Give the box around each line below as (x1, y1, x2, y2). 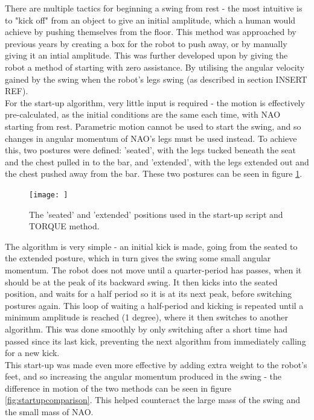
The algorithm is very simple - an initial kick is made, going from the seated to (5, 240, 298, 252)
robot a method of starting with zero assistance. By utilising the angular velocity (5, 60, 305, 73)
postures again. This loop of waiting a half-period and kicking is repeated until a (5, 299, 304, 311)
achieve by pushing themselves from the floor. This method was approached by (5, 25, 296, 38)
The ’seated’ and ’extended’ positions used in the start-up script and (29, 208, 283, 220)
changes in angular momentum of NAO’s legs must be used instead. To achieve (5, 132, 297, 144)
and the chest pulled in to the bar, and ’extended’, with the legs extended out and (5, 155, 309, 168)
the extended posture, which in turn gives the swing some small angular (5, 252, 271, 264)
